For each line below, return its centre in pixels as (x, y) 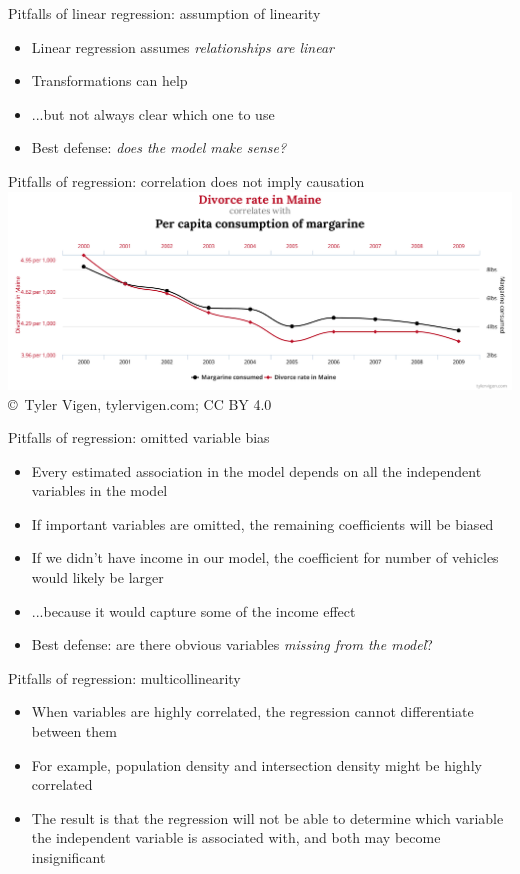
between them (74, 731)
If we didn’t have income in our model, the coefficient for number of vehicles (265, 557)
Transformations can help (109, 80)
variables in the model (99, 490)
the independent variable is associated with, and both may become (236, 837)
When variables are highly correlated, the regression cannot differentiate (252, 711)
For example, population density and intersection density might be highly (256, 764)
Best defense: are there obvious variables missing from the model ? (232, 644)
